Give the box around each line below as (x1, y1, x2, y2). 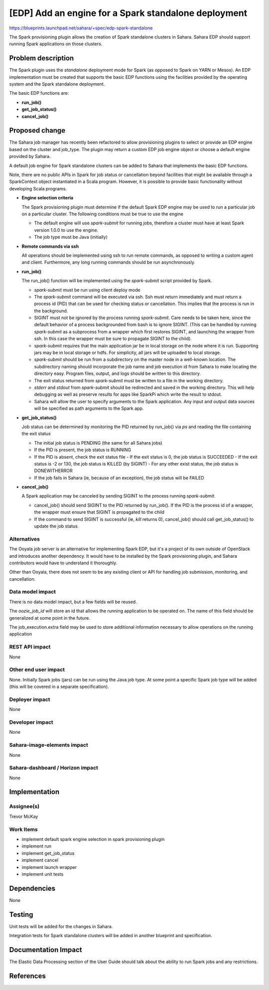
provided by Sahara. (9, 154, 51, 160)
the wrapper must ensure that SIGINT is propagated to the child (34, 509, 164, 515)
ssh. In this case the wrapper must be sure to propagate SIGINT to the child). (34, 335, 192, 341)
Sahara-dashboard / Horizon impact (9, 764, 98, 771)
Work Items (9, 825, 38, 832)
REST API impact (9, 644, 51, 651)
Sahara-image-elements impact (9, 742, 88, 749)
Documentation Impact (9, 945, 82, 954)
